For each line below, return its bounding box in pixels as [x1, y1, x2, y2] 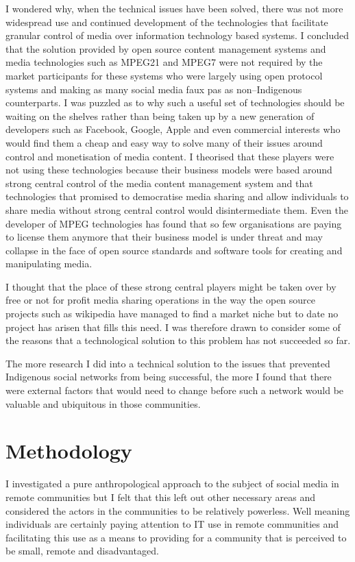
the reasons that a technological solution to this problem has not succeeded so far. [5, 333, 351, 347]
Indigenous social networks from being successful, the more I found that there [5, 369, 332, 384]
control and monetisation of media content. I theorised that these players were [5, 149, 334, 163]
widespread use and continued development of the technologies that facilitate [5, 14, 328, 29]
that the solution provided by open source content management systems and [5, 41, 326, 56]
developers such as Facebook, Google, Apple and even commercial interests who [5, 122, 341, 136]
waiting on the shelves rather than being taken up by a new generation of [5, 108, 315, 123]
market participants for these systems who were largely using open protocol [5, 68, 323, 82]
